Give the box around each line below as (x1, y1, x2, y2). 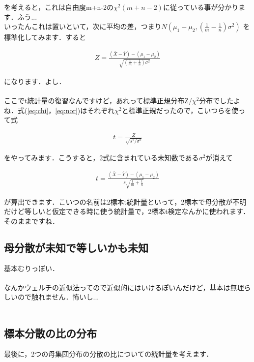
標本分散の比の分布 (4, 326, 97, 341)
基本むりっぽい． (4, 263, 59, 273)
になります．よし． (4, 76, 66, 86)
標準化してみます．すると (4, 32, 86, 42)
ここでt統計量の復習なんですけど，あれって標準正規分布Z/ (4, 95, 192, 106)
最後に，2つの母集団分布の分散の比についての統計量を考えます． (4, 348, 213, 359)
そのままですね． (4, 215, 59, 226)
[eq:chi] (27, 105, 49, 115)
